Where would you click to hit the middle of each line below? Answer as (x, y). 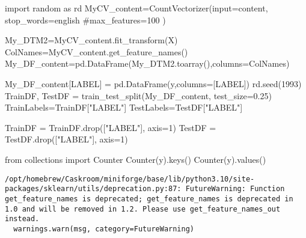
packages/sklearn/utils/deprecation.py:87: (93, 189)
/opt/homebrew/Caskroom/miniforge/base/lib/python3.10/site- (130, 179)
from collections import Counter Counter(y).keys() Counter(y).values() (136, 159)
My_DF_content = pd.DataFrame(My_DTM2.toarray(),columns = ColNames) (147, 63)
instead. (22, 219)
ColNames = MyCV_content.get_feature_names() (96, 51)
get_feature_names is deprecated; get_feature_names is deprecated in (149, 199)
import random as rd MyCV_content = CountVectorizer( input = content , (136, 8)
